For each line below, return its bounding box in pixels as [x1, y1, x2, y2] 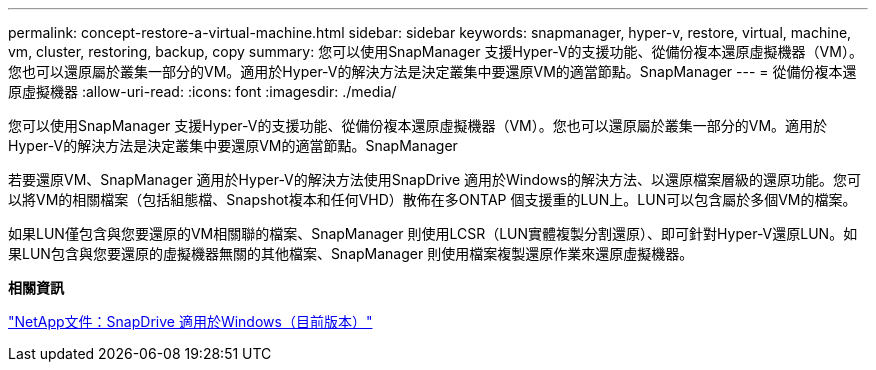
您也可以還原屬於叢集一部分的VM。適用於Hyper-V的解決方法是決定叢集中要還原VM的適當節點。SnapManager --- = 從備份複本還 [8, 63, 857, 80]
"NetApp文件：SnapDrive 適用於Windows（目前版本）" [8, 313, 373, 330]
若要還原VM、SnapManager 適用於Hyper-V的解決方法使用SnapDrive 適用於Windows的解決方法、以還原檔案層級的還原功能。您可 [8, 171, 862, 188]
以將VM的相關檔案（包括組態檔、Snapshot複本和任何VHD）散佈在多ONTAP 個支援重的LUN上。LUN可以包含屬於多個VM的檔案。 [8, 191, 857, 208]
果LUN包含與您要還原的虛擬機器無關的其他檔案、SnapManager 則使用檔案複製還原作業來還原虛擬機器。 [8, 245, 694, 262]
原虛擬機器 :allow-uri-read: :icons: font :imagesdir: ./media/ [8, 83, 397, 100]
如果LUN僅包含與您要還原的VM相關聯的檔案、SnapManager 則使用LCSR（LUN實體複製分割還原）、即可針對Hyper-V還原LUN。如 [8, 225, 858, 242]
